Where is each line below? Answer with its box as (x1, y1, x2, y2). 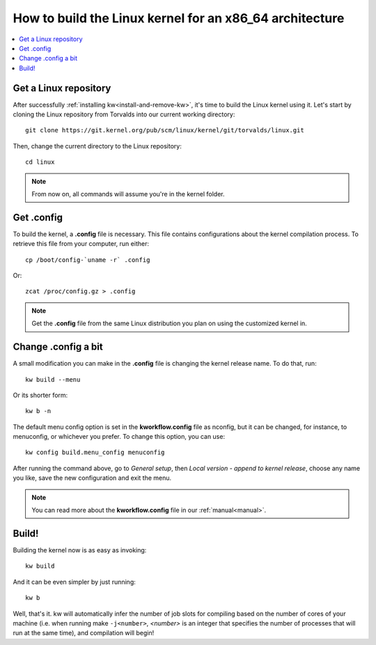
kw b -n (25, 407, 52, 415)
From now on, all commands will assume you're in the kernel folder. (31, 189, 225, 198)
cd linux (25, 158, 55, 166)
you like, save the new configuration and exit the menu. (13, 474, 172, 482)
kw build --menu (25, 375, 81, 383)
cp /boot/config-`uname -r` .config (25, 256, 150, 264)
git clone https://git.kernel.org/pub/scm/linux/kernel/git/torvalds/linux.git (25, 126, 304, 134)
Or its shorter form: (13, 391, 68, 399)
